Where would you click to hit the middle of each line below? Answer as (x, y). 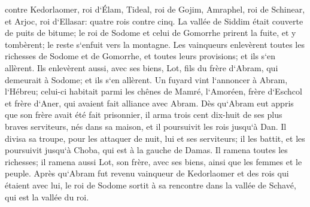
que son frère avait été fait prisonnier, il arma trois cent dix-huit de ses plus (144, 115)
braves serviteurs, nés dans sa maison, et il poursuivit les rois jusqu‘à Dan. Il (146, 126)
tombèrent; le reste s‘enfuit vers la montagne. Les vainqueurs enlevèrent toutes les (155, 44)
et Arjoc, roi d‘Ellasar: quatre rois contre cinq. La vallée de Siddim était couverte (154, 21)
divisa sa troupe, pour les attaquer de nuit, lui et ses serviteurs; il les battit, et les (155, 138)
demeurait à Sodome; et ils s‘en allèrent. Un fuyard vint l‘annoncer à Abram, (146, 79)
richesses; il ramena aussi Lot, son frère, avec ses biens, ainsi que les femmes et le (154, 161)
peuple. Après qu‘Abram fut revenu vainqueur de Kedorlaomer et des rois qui (147, 173)
